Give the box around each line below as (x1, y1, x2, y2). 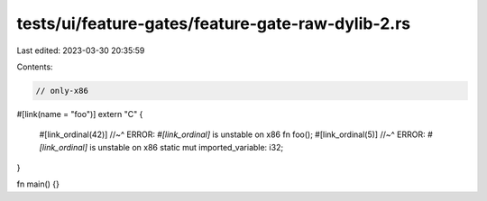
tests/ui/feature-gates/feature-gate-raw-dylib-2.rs (16, 14, 410, 33)
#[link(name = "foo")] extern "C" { (16, 108, 143, 119)
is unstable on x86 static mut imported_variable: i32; (88, 142, 284, 152)
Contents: (16, 61, 53, 72)
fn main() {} (16, 178, 60, 189)
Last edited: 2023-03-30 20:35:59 (16, 45, 145, 56)
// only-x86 (35, 86, 89, 96)
